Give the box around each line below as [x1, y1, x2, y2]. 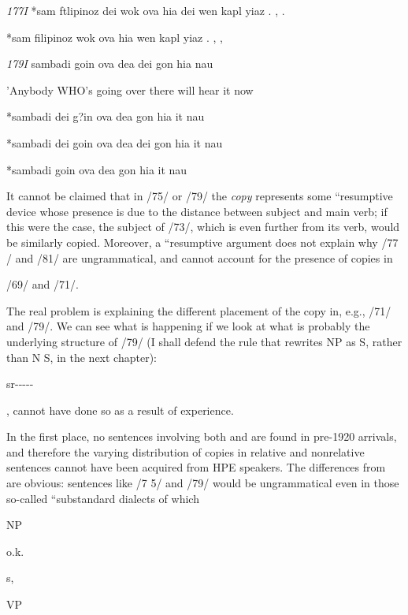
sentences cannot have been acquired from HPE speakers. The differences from [6, 459, 386, 475]
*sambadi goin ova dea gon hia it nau [6, 161, 187, 177]
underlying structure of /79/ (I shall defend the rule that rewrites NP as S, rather [6, 333, 402, 349]
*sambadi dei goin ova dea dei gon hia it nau [6, 134, 223, 151]
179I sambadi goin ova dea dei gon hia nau [6, 55, 213, 72]
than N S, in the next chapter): [6, 348, 158, 365]
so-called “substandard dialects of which [6, 490, 199, 506]
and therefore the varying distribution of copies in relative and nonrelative [6, 443, 365, 460]
